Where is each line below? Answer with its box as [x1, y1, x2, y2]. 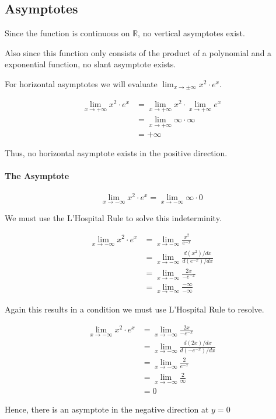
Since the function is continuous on [5, 27, 130, 39]
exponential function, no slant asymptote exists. [5, 58, 176, 70]
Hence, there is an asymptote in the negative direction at [5, 403, 209, 415]
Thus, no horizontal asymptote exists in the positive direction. [5, 147, 228, 159]
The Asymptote [5, 170, 69, 182]
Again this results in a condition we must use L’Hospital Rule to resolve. [5, 303, 264, 315]
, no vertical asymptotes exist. [138, 27, 245, 39]
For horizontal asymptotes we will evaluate [5, 77, 158, 90]
